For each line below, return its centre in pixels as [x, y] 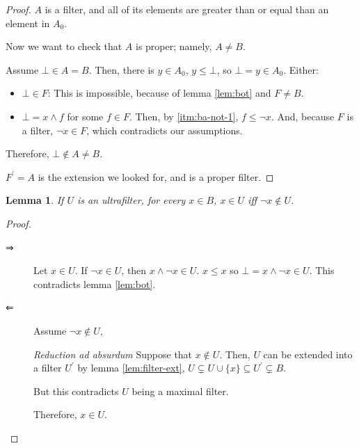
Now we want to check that [64, 46]
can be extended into [308, 354]
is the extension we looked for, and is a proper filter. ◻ [156, 176]
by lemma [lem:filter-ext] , [131, 368]
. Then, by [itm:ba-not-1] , [184, 116]
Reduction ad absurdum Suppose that [113, 354]
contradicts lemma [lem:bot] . [95, 283]
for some [85, 116]
